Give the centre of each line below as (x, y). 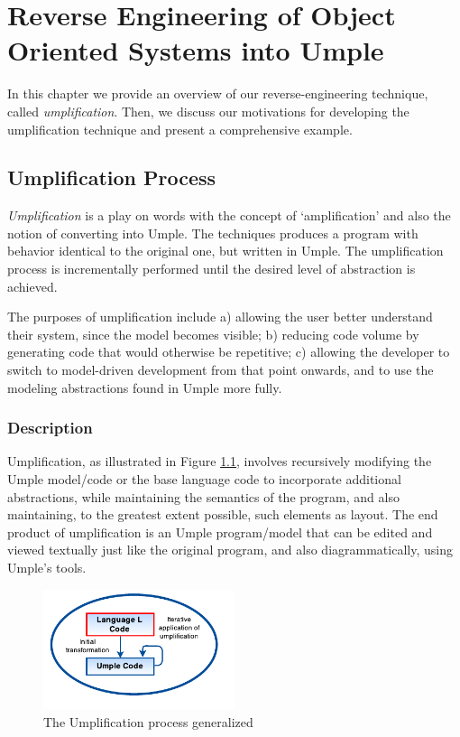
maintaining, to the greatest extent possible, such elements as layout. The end (223, 514)
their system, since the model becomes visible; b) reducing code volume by (213, 334)
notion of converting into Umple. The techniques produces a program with (213, 233)
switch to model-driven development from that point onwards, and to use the (221, 370)
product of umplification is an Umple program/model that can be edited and (220, 532)
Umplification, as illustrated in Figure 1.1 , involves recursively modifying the (220, 461)
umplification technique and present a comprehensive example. (180, 129)
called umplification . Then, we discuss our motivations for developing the (208, 111)
